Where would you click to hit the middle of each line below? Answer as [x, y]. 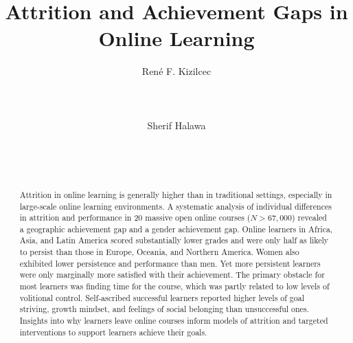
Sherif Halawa [176, 125]
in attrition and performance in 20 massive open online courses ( [135, 218]
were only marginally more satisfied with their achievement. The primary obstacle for [172, 275]
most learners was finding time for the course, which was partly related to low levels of [174, 286]
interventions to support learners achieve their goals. [113, 332]
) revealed [309, 218]
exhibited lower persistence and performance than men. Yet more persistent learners [170, 263]
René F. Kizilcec [176, 71]
